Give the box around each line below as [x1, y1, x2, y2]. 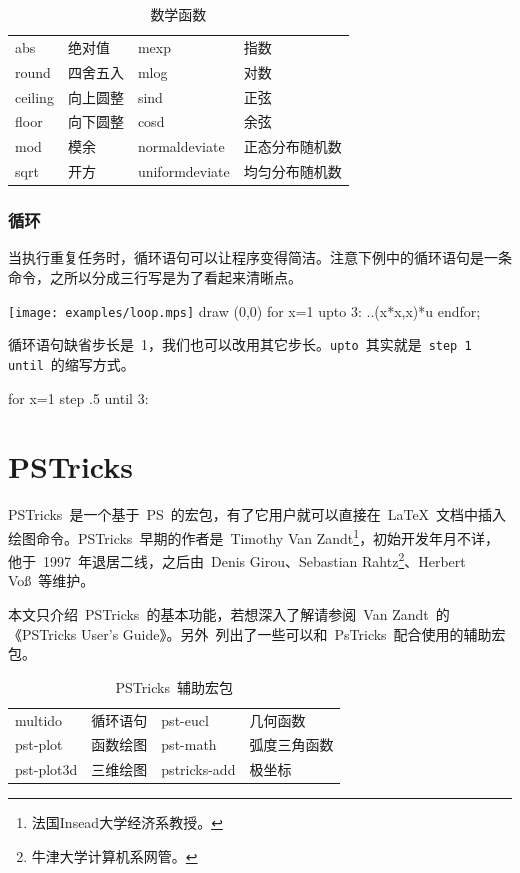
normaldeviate [137, 136, 225, 157]
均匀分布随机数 [243, 161, 342, 182]
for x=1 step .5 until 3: [8, 387, 149, 408]
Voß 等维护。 [8, 570, 95, 591]
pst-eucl [161, 709, 209, 730]
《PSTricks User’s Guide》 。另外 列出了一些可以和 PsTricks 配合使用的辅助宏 [8, 623, 506, 644]
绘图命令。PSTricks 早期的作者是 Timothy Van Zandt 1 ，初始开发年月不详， [8, 524, 500, 548]
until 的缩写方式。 [8, 353, 135, 374]
